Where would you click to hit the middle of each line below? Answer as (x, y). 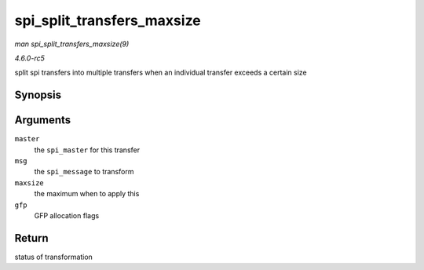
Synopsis (38, 95)
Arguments (43, 120)
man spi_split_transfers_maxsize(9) (72, 44)
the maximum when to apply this (87, 194)
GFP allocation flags (67, 215)
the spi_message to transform (84, 172)
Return (31, 238)
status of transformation (54, 257)
